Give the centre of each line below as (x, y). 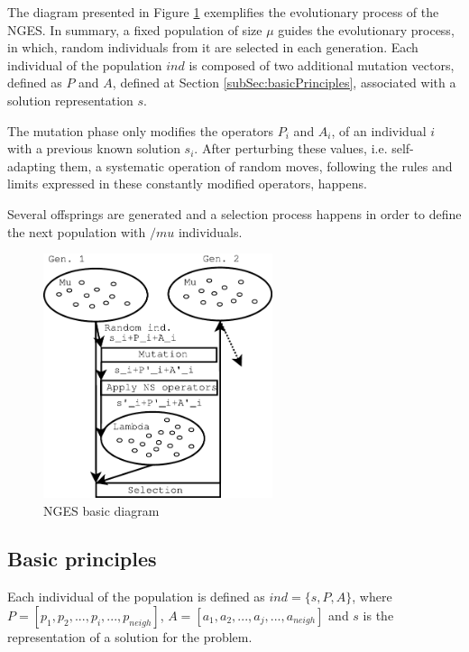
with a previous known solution (94, 148)
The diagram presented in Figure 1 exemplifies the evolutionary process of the (223, 12)
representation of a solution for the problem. (130, 636)
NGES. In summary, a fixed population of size (135, 29)
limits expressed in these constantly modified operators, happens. (187, 184)
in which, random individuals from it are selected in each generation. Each (213, 47)
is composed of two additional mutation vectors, (322, 64)
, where (372, 597)
